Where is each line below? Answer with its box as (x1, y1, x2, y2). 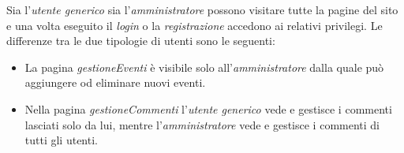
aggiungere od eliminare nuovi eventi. (24, 74, 206, 91)
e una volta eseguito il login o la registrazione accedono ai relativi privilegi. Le (6, 17, 383, 33)
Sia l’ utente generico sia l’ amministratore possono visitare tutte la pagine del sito (6, 2, 398, 17)
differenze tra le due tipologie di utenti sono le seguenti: (6, 32, 275, 49)
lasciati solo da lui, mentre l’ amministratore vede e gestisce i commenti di (24, 116, 380, 132)
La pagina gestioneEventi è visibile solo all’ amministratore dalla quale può (24, 58, 384, 75)
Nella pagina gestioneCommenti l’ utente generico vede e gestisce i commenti (24, 100, 392, 117)
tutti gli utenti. (24, 132, 98, 148)
